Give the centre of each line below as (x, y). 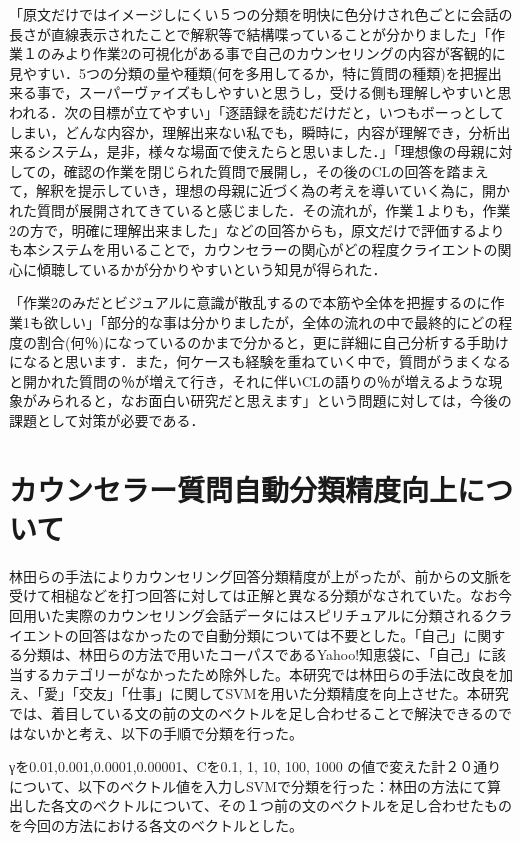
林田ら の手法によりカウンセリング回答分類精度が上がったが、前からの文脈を (261, 575)
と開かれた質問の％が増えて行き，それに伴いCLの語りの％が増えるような (249, 380)
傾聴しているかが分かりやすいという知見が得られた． (211, 268)
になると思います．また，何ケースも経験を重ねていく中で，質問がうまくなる (260, 361)
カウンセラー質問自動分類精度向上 (233, 488)
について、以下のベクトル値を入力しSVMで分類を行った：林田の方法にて (248, 785)
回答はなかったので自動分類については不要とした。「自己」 (271, 634)
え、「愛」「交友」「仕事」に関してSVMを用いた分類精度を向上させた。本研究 (259, 693)
